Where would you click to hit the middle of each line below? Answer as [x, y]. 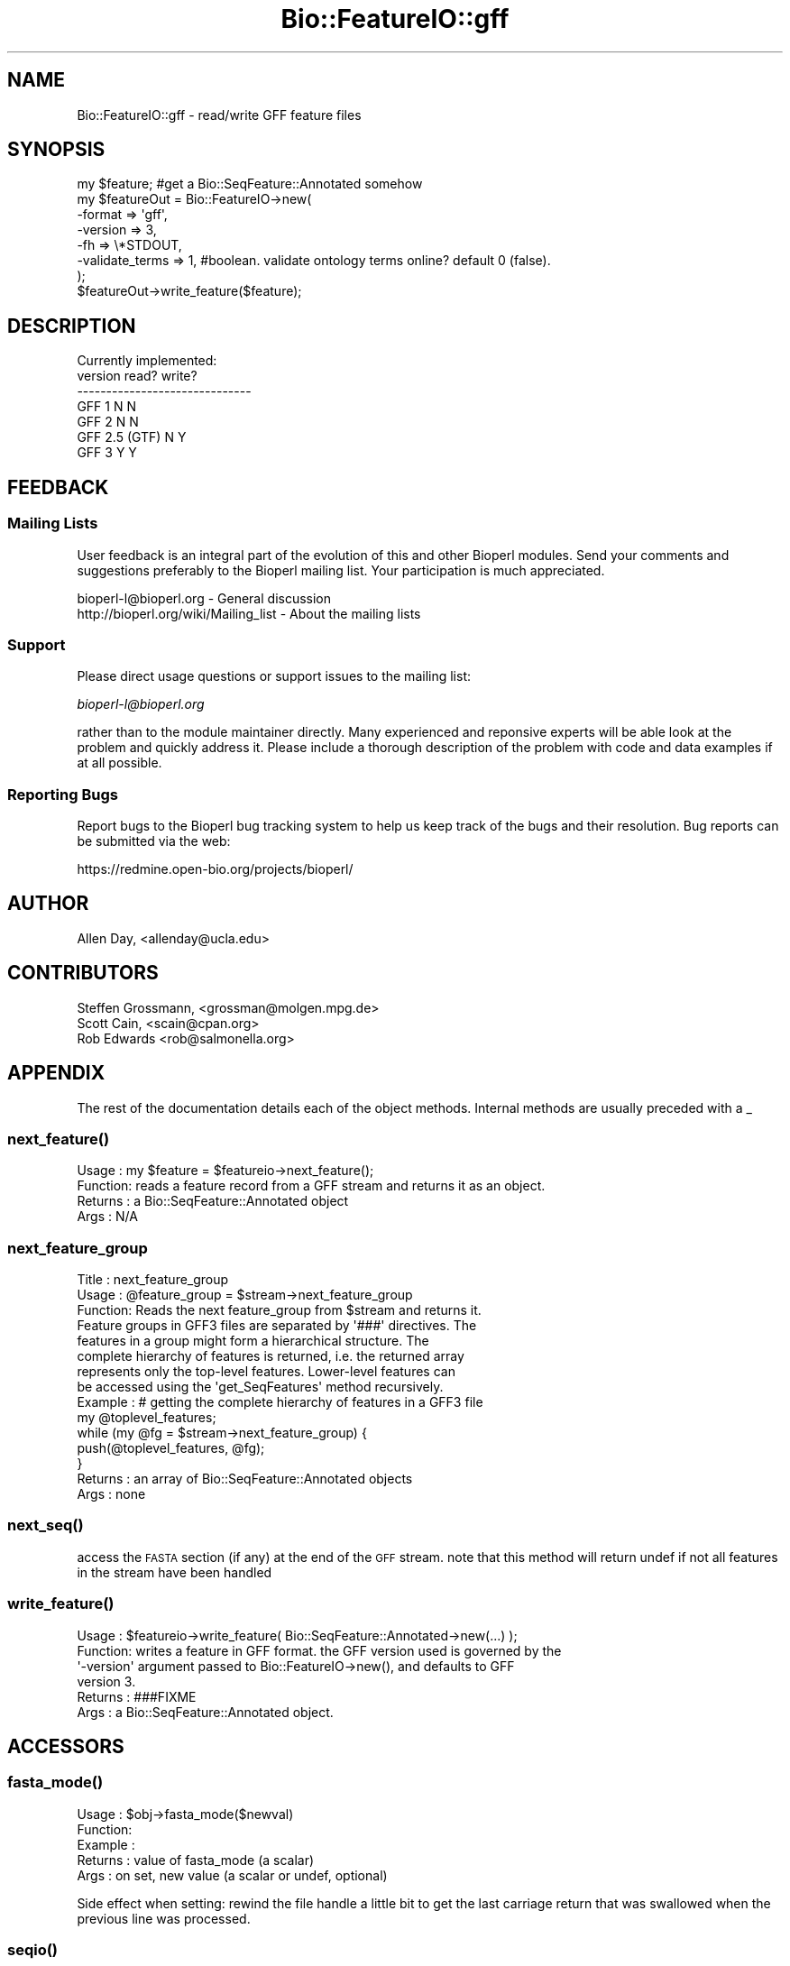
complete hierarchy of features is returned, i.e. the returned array [271, 1356]
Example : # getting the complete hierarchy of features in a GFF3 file [280, 1402]
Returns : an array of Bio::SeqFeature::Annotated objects [245, 1479]
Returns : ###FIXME [137, 1696]
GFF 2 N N [108, 422]
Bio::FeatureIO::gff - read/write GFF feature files [219, 115]
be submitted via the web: [154, 841]
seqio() [33, 1950]
